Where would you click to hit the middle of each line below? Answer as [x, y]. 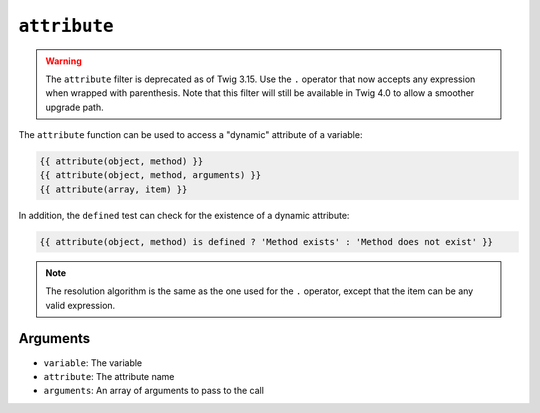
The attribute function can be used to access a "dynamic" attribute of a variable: [190, 135]
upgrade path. [74, 107]
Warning [63, 61]
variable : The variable [93, 362]
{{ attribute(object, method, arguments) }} [150, 175]
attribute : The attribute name [109, 376]
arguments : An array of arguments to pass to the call [154, 391]
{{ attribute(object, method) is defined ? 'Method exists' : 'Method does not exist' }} [266, 241]
